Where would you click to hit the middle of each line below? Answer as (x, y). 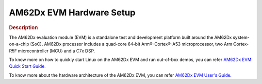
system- (241, 37)
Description (24, 27)
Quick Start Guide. (27, 66)
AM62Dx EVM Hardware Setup (72, 12)
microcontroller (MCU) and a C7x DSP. (56, 51)
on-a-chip (19, 44)
